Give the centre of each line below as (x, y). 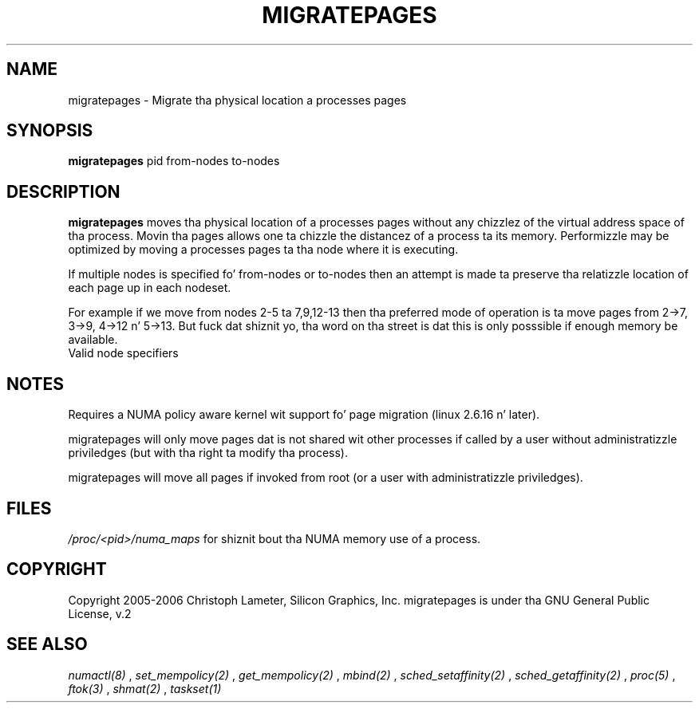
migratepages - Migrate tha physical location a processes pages (237, 100)
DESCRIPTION (63, 191)
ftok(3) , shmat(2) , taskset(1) (145, 688)
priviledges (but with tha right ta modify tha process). (208, 453)
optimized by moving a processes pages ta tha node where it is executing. (263, 250)
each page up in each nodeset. (150, 288)
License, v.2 (100, 613)
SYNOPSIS (50, 131)
